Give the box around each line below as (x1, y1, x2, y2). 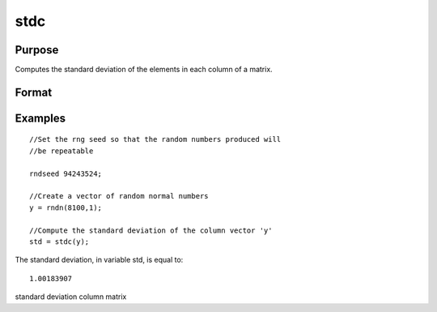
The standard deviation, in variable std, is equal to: (15, 255, 184, 265)
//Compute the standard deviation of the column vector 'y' (29, 225, 273, 235)
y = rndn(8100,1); (29, 203, 103, 212)
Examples (15, 111, 66, 125)
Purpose (15, 43, 59, 57)
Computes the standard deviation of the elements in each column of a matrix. (15, 65, 273, 75)
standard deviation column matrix (15, 292, 127, 301)
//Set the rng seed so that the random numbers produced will (29, 135, 282, 144)
